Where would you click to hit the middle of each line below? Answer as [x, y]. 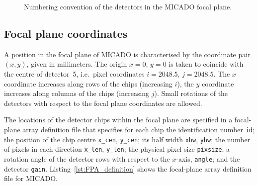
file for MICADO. [31, 178]
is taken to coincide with [206, 64]
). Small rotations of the [191, 93]
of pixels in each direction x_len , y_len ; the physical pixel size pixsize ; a [117, 149]
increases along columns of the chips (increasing [77, 93]
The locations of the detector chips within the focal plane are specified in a [118, 120]
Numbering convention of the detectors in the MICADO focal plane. [128, 6]
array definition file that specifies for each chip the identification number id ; [138, 129]
